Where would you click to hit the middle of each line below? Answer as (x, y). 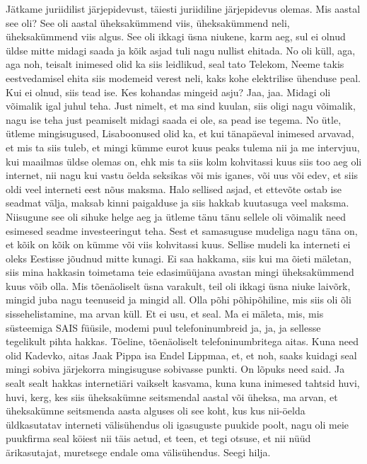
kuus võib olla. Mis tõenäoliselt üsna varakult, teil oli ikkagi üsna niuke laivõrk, (178, 285)
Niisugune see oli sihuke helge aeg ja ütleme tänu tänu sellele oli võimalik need (176, 216)
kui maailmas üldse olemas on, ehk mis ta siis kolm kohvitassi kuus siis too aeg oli (184, 161)
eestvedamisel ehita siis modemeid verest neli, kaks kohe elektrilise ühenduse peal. (183, 77)
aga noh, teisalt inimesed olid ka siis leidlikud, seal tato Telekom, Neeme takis (175, 64)
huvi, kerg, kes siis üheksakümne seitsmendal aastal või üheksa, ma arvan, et (172, 396)
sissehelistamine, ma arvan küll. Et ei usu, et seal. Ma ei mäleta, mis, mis (165, 314)
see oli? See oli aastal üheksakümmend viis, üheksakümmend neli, (148, 22)
